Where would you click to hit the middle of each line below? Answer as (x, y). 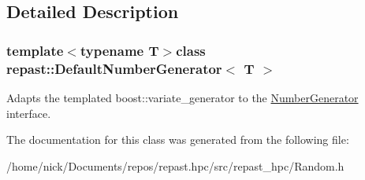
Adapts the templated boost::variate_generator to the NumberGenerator (182, 97)
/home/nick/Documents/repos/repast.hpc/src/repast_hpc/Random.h (175, 165)
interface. (29, 113)
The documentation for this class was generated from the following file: (178, 140)
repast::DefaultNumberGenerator (114, 68)
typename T (119, 50)
